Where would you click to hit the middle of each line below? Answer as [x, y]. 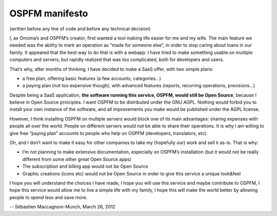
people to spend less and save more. [48, 197]
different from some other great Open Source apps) [77, 159]
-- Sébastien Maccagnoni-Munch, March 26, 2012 [62, 207]
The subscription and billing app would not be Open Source [85, 166]
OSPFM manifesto [49, 13]
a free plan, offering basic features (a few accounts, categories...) [92, 78]
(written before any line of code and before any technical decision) [80, 29]
